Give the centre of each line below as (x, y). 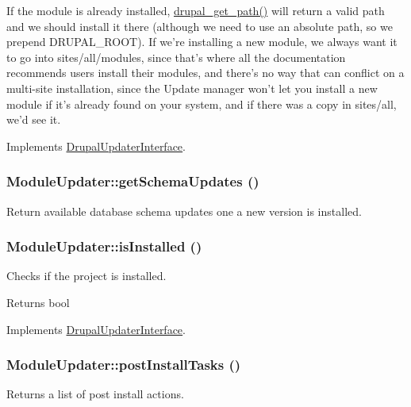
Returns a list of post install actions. (95, 394)
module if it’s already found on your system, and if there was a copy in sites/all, (202, 104)
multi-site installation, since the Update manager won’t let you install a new (192, 88)
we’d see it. (34, 119)
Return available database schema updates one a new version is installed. (184, 211)
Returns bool (38, 302)
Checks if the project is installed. (86, 276)
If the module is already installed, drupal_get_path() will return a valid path (196, 10)
